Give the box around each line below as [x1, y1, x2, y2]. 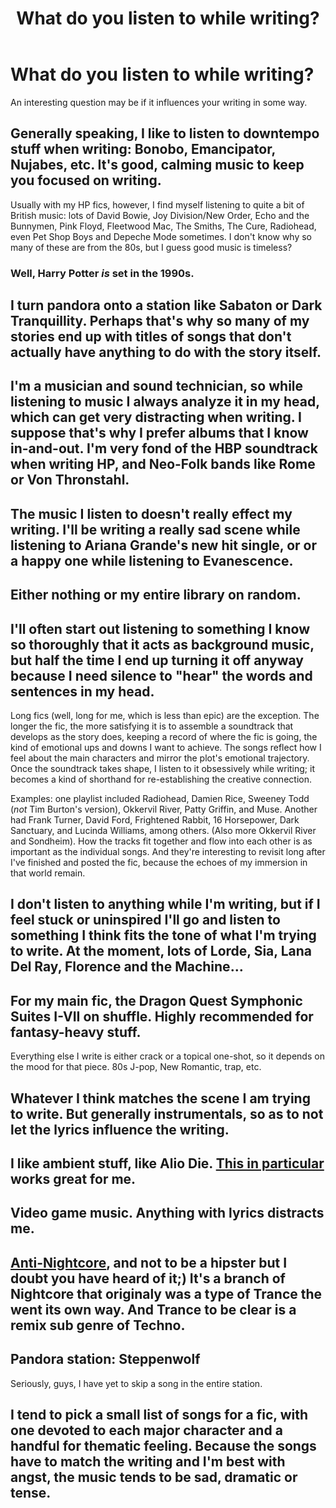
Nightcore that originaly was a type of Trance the [10, 1285, 323, 1302]
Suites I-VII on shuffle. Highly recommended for [10, 1008, 314, 1025]
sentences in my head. [10, 683, 155, 700]
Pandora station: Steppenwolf [10, 1351, 201, 1368]
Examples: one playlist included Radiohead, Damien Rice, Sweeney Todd [10, 793, 310, 805]
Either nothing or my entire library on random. [10, 587, 302, 604]
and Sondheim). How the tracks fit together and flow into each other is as [10, 835, 313, 847]
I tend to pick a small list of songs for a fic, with [10, 1407, 309, 1424]
